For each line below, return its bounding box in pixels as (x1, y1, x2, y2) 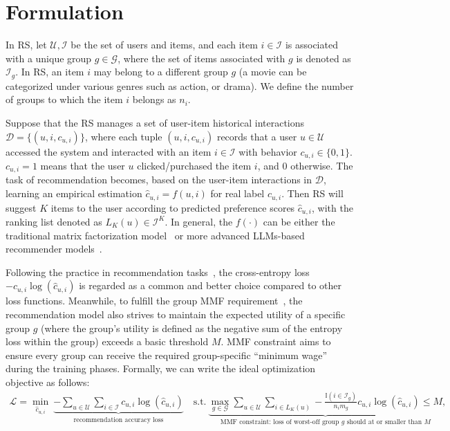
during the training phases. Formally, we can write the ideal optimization (6, 361, 316, 376)
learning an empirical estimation (6, 186, 142, 201)
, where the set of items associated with (118, 51, 285, 65)
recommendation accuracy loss (73, 416, 164, 423)
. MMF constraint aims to (221, 334, 331, 349)
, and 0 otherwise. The (257, 158, 353, 172)
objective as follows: (6, 374, 90, 389)
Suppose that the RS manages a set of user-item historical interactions (6, 115, 305, 129)
